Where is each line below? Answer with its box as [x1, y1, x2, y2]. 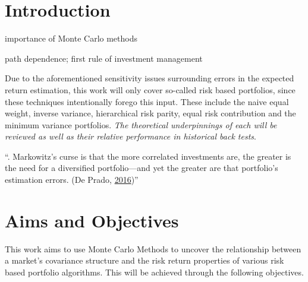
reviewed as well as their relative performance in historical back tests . [5, 130, 256, 142]
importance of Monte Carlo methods [5, 32, 137, 45]
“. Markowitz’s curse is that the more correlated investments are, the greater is [5, 150, 291, 162]
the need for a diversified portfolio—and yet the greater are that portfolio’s [5, 161, 278, 174]
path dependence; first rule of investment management [5, 52, 203, 64]
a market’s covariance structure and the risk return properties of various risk [5, 254, 284, 267]
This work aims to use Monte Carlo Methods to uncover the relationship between [5, 242, 301, 255]
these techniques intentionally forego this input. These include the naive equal [5, 95, 289, 107]
